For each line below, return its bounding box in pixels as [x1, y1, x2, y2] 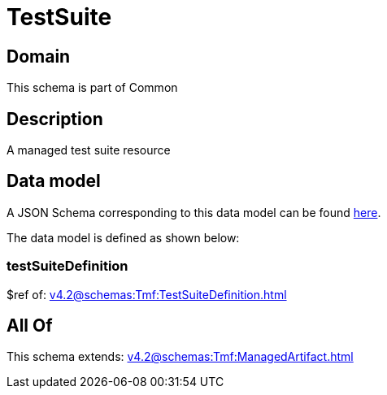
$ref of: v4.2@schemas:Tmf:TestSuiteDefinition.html [7, 287, 287, 302]
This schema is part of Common [7, 80, 178, 95]
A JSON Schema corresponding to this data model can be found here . [7, 205, 381, 219]
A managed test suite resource [7, 143, 171, 158]
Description [7, 108, 103, 129]
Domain [7, 46, 71, 67]
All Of [7, 315, 53, 336]
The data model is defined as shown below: [7, 230, 240, 245]
